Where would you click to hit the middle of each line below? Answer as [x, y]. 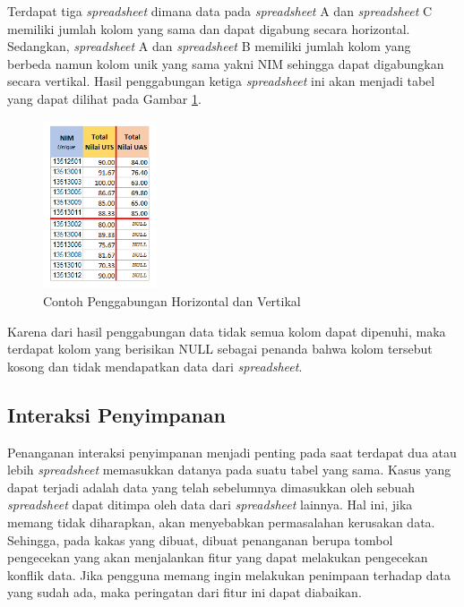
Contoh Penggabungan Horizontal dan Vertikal [172, 301]
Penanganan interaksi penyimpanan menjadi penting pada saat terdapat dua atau [232, 452]
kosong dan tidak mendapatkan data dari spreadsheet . [155, 366]
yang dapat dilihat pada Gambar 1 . [104, 98]
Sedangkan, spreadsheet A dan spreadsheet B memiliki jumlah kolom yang [209, 46]
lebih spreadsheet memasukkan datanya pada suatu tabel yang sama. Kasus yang [229, 470]
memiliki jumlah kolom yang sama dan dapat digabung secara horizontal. [209, 28]
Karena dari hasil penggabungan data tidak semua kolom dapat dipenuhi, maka [227, 331]
